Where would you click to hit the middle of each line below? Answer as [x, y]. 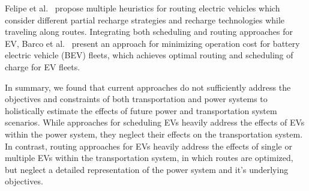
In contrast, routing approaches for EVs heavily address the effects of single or [148, 146]
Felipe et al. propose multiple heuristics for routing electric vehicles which [142, 8]
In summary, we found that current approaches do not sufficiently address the [148, 87]
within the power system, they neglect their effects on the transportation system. [154, 134]
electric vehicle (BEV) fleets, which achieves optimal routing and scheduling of [149, 55]
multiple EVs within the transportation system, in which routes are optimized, [149, 158]
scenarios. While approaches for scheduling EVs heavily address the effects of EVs [155, 122]
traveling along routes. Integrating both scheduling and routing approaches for [149, 32]
